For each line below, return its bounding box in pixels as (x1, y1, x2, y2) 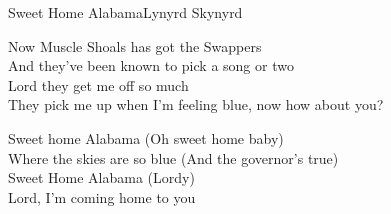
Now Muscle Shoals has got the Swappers (8, 35, 262, 56)
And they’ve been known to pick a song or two (8, 55, 294, 76)
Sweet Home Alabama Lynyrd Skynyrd (8, 2, 243, 22)
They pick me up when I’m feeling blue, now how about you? (8, 94, 384, 115)
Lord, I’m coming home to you (8, 186, 196, 207)
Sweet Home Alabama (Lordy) (8, 167, 195, 188)
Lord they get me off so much (8, 74, 189, 95)
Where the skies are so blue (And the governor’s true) (8, 147, 339, 168)
